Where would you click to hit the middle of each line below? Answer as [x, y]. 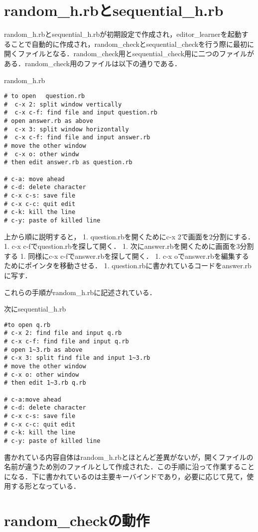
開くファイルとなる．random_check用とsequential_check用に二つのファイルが [129, 53]
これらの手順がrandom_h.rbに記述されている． [80, 292]
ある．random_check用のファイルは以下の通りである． [93, 63]
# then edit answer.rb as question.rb [68, 162]
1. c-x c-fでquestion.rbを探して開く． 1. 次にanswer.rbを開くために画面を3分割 [129, 246]
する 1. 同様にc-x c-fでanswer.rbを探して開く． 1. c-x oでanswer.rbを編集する [127, 256]
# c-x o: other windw [42, 154]
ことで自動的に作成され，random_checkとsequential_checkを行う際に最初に [132, 44]
